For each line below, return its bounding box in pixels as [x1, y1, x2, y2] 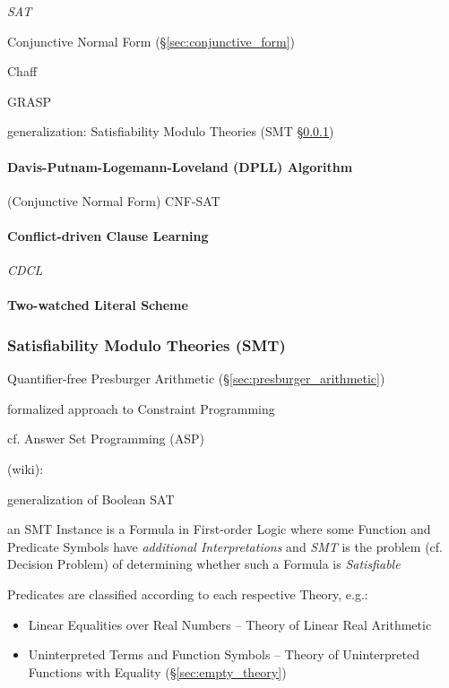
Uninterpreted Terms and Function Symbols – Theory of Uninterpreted [28, 645, 419, 664]
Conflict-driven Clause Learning [7, 226, 209, 245]
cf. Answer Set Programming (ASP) [7, 429, 204, 448]
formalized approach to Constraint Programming [7, 399, 275, 417]
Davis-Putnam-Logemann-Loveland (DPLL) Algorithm [7, 157, 353, 176]
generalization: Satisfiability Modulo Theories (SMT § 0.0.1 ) [7, 122, 334, 141]
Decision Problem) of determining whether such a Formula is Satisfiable [7, 555, 401, 573]
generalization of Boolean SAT [7, 489, 175, 508]
